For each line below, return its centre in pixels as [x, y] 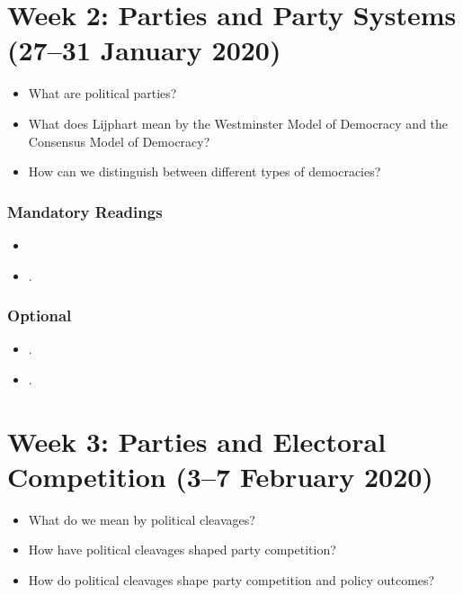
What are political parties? [102, 93]
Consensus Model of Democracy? [119, 141]
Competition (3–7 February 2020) [220, 476]
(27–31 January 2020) [144, 50]
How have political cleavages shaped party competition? [182, 550]
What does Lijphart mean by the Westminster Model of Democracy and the [238, 123]
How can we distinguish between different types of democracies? [205, 171]
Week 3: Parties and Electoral [197, 441]
